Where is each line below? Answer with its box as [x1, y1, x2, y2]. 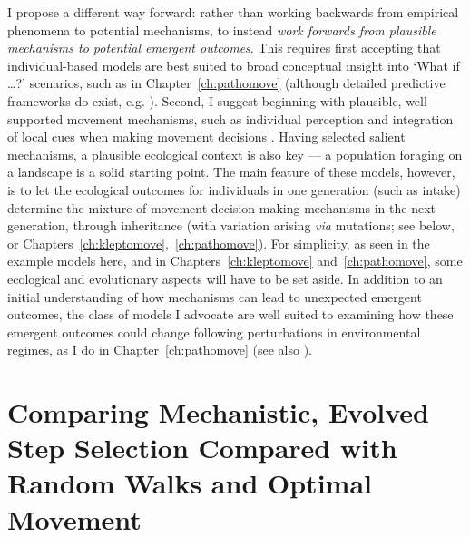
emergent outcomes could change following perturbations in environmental [7, 322, 421, 341]
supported [7, 109, 64, 128]
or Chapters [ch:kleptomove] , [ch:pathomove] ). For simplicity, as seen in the [7, 233, 430, 252]
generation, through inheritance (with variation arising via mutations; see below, [7, 216, 455, 235]
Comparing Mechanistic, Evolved [7, 394, 429, 431]
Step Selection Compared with [7, 429, 397, 466]
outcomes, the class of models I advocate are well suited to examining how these [7, 305, 454, 324]
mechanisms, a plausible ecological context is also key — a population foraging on [7, 144, 463, 163]
